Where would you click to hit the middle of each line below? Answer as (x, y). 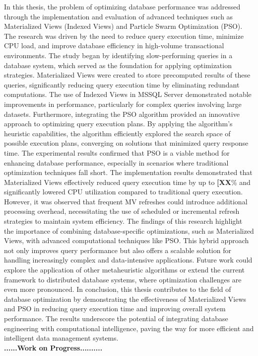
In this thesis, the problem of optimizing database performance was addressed (122, 6)
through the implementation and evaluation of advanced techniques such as (119, 16)
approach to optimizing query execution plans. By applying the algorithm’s (118, 124)
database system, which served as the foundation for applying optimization (118, 65)
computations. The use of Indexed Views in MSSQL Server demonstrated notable (128, 94)
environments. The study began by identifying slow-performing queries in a (118, 55)
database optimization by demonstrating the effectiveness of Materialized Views (125, 299)
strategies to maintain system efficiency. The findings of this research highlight (123, 221)
